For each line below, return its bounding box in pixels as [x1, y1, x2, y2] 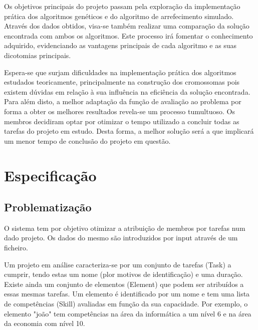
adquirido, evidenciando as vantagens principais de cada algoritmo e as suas [4, 40, 237, 51]
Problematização [4, 199, 92, 215]
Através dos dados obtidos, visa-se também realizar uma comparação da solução [4, 21, 249, 31]
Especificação [4, 165, 97, 185]
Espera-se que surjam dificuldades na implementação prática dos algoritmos [4, 67, 236, 77]
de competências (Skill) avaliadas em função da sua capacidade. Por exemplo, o [4, 298, 248, 309]
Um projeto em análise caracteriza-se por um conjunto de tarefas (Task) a [4, 259, 231, 269]
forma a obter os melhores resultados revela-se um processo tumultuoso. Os [4, 106, 235, 116]
